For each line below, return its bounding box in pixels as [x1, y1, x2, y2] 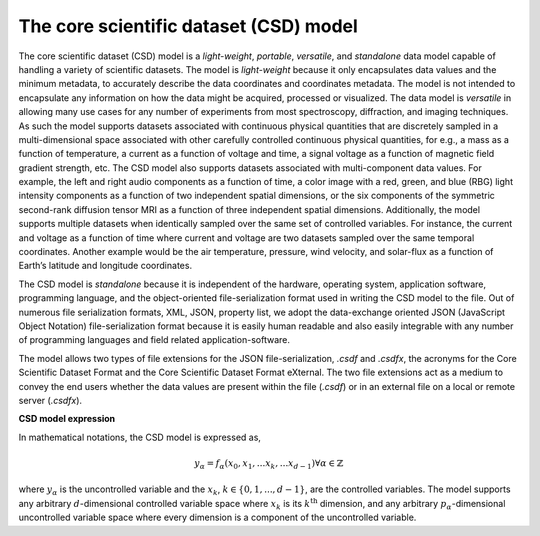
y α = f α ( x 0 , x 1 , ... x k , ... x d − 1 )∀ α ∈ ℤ [194, 457, 344, 471]
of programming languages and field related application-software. [18, 334, 290, 346]
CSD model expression [18, 413, 116, 425]
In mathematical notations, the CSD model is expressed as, [18, 431, 262, 443]
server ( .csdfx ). [18, 394, 83, 406]
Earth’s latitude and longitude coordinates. [18, 260, 193, 272]
